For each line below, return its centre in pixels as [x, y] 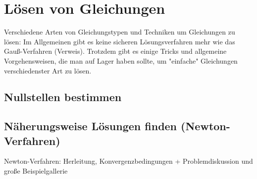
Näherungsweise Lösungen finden [91, 126]
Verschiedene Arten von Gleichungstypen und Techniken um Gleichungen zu [120, 32]
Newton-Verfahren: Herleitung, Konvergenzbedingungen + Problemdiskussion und [128, 161]
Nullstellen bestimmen [63, 97]
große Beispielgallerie [36, 171]
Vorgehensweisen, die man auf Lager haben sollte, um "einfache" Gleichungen [121, 60]
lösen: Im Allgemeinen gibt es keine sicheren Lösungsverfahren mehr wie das [120, 41]
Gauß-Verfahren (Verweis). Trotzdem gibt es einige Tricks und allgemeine [115, 51]
